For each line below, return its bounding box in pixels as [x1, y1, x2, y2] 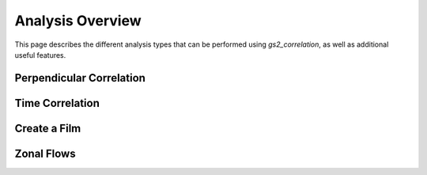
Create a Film [14, 121, 81, 135]
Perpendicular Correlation [14, 71, 146, 85]
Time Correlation [14, 96, 100, 110]
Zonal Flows [14, 146, 76, 160]
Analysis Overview [14, 12, 142, 29]
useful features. [14, 50, 66, 59]
